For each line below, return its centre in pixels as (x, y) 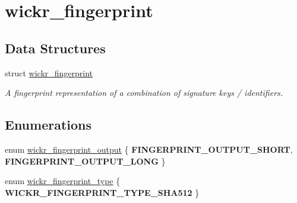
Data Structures (55, 48)
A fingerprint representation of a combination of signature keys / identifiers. (144, 93)
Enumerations (48, 125)
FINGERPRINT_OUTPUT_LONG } (85, 161)
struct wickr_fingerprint (49, 72)
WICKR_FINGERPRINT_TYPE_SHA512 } (102, 192)
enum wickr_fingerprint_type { (63, 181)
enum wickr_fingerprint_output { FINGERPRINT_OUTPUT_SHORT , (149, 149)
